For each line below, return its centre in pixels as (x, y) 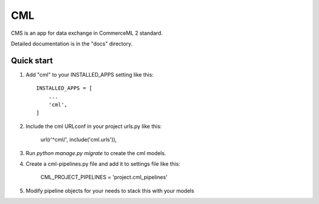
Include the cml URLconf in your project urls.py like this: (94, 126)
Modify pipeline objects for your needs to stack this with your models (110, 190)
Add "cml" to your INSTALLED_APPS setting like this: (89, 74)
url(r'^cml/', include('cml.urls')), (79, 140)
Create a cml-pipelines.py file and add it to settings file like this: (103, 164)
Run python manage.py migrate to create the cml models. (96, 153)
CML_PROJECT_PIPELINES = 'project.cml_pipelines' (104, 177)
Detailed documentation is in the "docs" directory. (72, 44)
